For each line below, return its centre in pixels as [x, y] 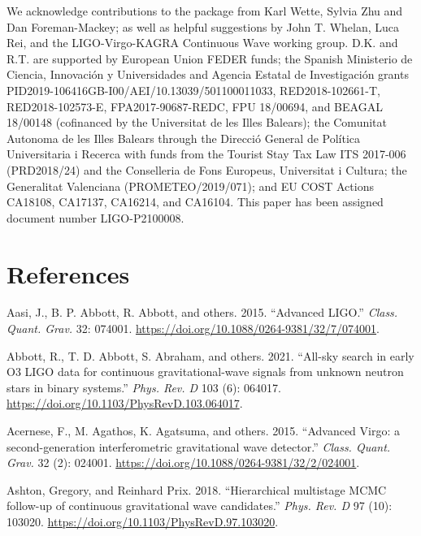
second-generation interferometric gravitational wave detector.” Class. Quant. [199, 446]
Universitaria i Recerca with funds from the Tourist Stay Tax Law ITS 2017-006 [206, 154]
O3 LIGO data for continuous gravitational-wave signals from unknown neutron [205, 372]
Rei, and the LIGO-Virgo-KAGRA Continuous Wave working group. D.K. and [202, 43]
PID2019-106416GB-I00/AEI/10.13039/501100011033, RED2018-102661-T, [193, 90]
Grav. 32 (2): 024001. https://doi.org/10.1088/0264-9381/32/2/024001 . [183, 463]
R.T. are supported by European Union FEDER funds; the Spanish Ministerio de [210, 58]
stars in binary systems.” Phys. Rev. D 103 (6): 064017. [144, 387]
